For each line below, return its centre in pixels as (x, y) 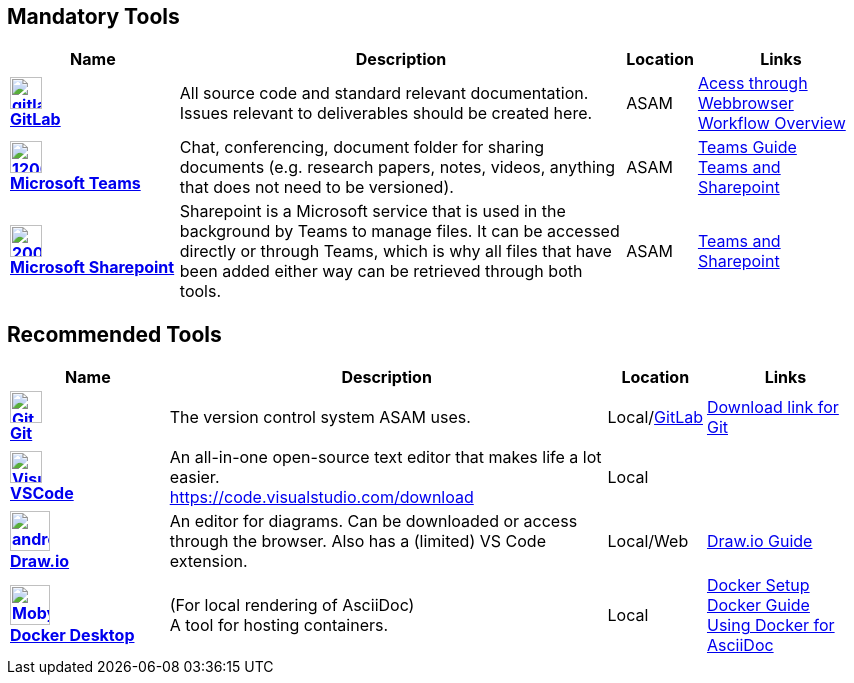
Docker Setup (758, 585)
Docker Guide (758, 605)
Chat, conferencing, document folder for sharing (362, 147)
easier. (194, 477)
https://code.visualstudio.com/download (321, 497)
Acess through (752, 83)
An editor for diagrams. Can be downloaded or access (373, 521)
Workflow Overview (771, 123)
